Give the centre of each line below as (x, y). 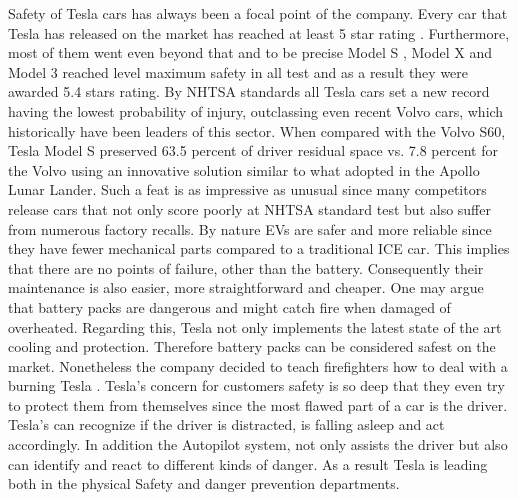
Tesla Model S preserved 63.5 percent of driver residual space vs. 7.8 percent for (253, 150)
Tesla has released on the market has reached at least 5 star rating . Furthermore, (259, 32)
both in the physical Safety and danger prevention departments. (204, 483)
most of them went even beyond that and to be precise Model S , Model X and (250, 52)
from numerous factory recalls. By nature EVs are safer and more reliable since (250, 228)
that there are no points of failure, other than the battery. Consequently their (246, 267)
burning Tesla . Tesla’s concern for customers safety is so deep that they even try (256, 385)
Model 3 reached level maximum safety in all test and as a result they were (238, 71)
